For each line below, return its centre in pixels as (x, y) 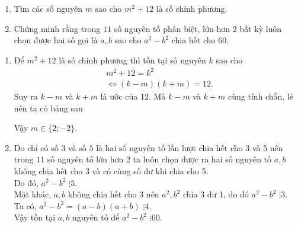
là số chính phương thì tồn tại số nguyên (132, 60)
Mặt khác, (33, 194)
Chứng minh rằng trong (57, 28)
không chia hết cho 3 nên (114, 194)
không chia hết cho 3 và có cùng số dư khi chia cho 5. (111, 170)
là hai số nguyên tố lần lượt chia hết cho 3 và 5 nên (190, 147)
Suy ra (26, 96)
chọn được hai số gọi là (56, 40)
